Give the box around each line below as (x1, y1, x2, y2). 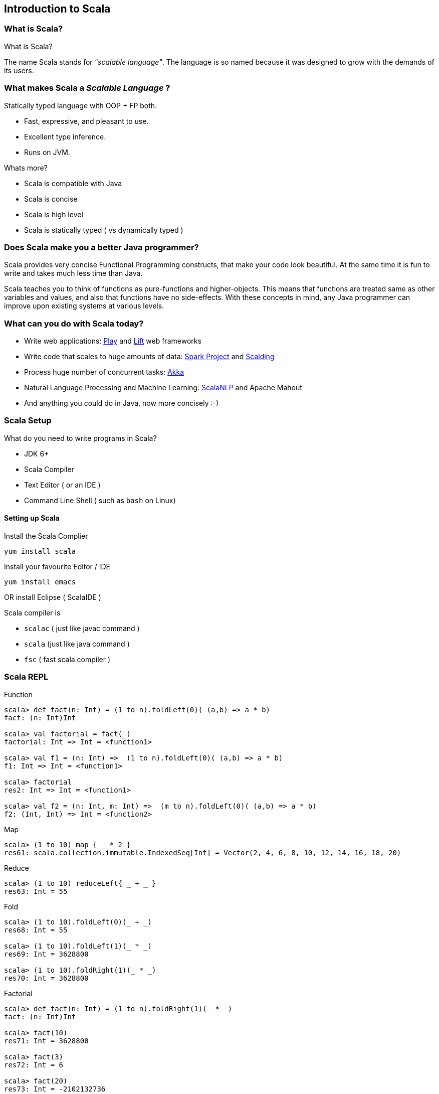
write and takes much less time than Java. (4, 269, 143, 278)
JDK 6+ (24, 449, 49, 458)
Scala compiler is (4, 608, 61, 617)
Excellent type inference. (24, 132, 106, 141)
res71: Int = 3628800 (4, 1036, 89, 1045)
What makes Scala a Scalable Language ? (4, 83, 170, 93)
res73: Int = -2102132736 (4, 1084, 106, 1093)
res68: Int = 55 (4, 925, 68, 934)
